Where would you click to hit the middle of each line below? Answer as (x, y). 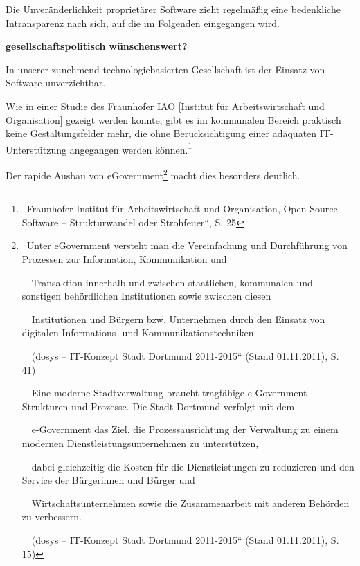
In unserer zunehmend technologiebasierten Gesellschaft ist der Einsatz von (165, 69)
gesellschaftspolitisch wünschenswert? (97, 46)
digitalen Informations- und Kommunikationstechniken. (139, 332)
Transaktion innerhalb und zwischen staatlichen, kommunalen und (172, 282)
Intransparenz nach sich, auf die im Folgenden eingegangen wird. (143, 22)
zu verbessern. (52, 517)
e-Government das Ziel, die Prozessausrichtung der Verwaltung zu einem (185, 429)
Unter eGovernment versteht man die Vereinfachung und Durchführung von (187, 245)
